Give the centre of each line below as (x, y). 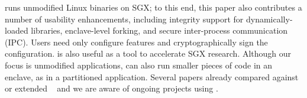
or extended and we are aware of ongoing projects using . (112, 88)
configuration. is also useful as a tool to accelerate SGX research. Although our (148, 53)
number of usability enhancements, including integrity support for (124, 19)
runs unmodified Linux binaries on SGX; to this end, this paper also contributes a (153, 7)
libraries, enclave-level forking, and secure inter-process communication (159, 30)
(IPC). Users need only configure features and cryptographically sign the (136, 42)
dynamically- (269, 19)
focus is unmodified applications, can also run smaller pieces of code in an (139, 65)
